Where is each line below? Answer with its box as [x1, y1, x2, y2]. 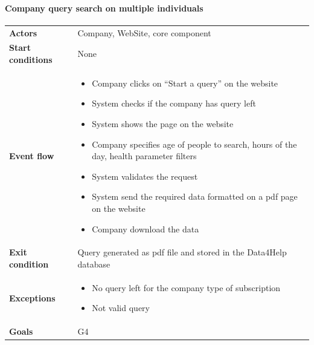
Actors [9, 26, 37, 39]
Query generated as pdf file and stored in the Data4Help [77, 246, 287, 258]
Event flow [9, 149, 54, 162]
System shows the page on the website [92, 117, 234, 130]
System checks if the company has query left [92, 97, 256, 110]
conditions [9, 53, 53, 65]
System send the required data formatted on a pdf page [92, 190, 298, 203]
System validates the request [92, 169, 198, 182]
